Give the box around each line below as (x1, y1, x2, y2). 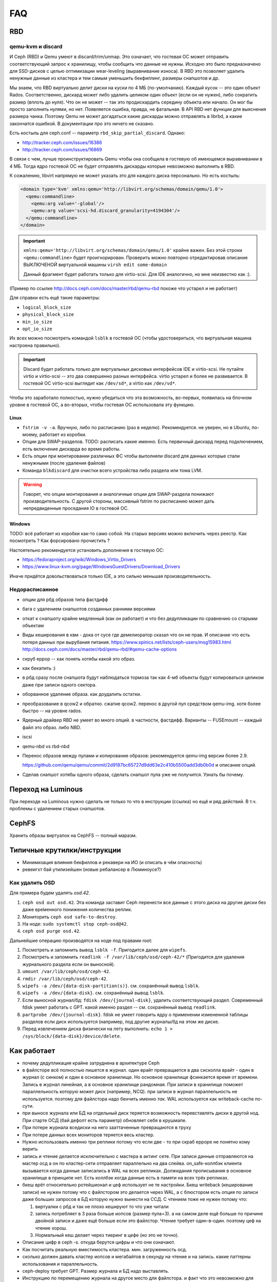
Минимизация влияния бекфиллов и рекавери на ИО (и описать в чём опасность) (22, 859, 203, 865)
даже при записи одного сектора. (22, 682, 97, 688)
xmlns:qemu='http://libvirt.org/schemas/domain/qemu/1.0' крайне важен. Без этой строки (23, 247, 243, 253)
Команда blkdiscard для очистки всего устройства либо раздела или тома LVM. (22, 467, 203, 473)
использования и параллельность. (22, 1260, 98, 1267)
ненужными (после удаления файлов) (22, 460, 106, 466)
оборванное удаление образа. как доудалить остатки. (22, 691, 142, 697)
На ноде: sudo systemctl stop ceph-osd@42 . (22, 920, 128, 927)
